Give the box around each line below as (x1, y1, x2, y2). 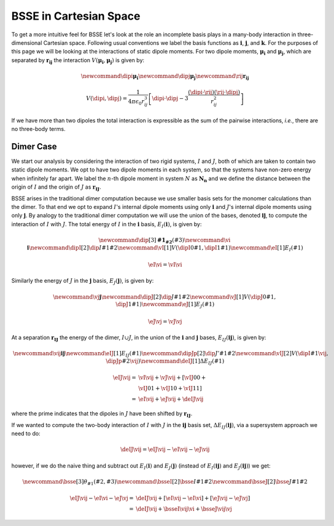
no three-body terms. (11, 125, 66, 133)
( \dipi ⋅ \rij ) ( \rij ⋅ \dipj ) (188, 89, 241, 96)
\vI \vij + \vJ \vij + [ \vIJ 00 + (138, 374, 206, 381)
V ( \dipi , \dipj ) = (86, 95, 128, 102)
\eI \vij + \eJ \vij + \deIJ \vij (138, 395, 204, 402)
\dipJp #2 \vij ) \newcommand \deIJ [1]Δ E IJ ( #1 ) (105, 358, 225, 366)
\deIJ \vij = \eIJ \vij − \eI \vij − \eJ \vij (120, 446, 210, 453)
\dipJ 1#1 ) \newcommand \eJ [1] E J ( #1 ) (115, 301, 215, 310)
